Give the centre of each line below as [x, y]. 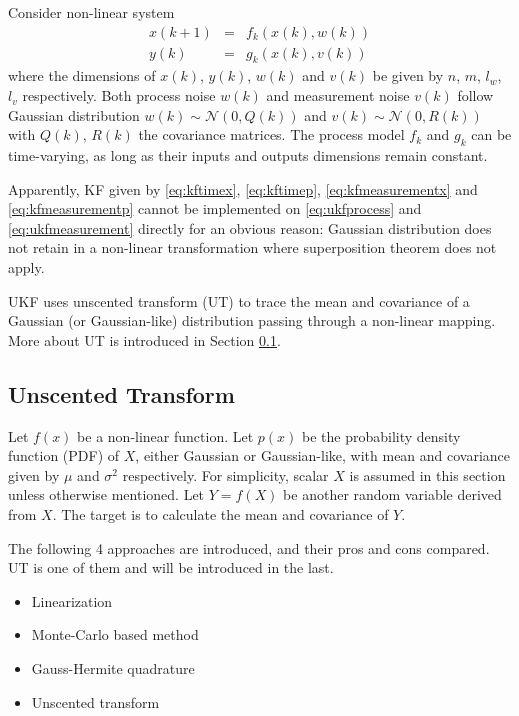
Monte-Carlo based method [115, 634]
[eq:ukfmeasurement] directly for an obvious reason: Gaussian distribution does [250, 227]
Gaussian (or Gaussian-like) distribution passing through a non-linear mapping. [252, 320]
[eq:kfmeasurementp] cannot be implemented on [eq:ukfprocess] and [215, 208]
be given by [408, 75]
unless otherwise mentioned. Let [106, 494]
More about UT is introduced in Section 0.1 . [144, 339]
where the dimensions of [82, 75]
